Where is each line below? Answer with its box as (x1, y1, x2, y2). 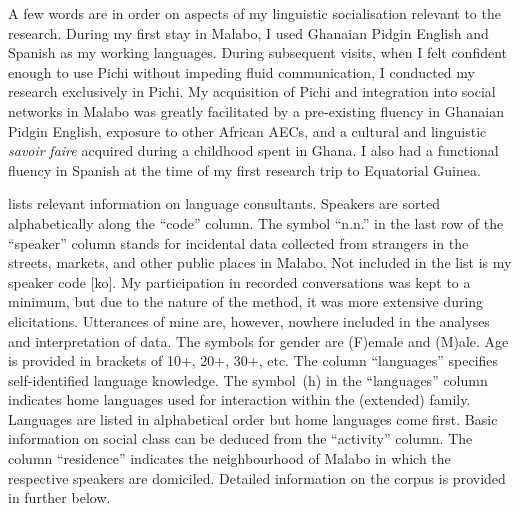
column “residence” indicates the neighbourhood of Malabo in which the (8, 448, 451, 469)
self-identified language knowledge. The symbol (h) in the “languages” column (8, 369, 488, 390)
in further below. (8, 487, 111, 508)
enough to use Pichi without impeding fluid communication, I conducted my (8, 61, 475, 82)
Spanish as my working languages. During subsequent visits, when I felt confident (8, 42, 507, 63)
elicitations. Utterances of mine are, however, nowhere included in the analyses (8, 310, 490, 331)
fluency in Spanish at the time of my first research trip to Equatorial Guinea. (8, 159, 481, 180)
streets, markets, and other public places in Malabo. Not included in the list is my (8, 252, 512, 273)
